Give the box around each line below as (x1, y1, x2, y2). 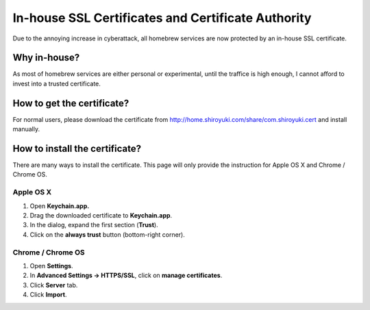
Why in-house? (12, 52, 80, 64)
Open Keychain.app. (29, 202, 90, 210)
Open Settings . (29, 261, 73, 270)
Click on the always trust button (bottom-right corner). (29, 230, 185, 239)
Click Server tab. (29, 281, 78, 289)
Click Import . (29, 291, 67, 299)
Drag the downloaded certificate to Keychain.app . (29, 211, 173, 219)
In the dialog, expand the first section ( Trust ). (29, 221, 158, 229)
